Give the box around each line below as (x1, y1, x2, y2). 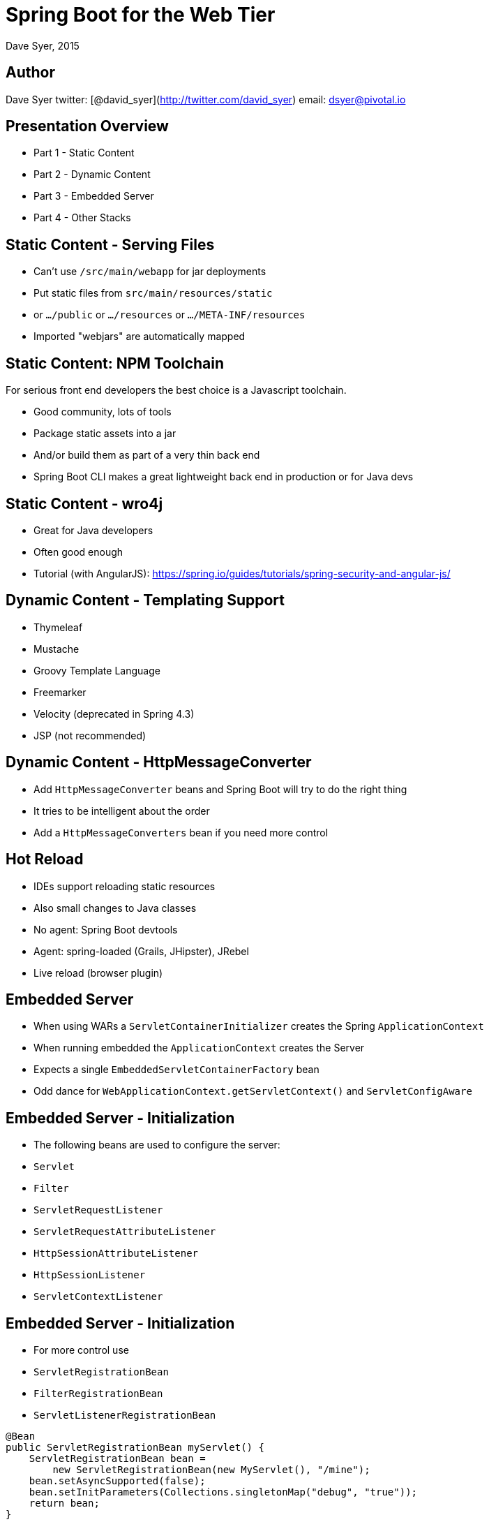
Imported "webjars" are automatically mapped (33, 330, 246, 343)
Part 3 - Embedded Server (33, 190, 154, 202)
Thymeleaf (33, 621, 83, 633)
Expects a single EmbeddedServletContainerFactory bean (33, 1063, 319, 1076)
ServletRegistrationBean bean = (29, 1453, 206, 1465)
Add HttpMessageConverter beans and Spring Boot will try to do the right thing (33, 783, 407, 795)
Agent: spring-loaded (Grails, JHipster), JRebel (33, 945, 249, 957)
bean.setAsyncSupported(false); (29, 1475, 206, 1487)
